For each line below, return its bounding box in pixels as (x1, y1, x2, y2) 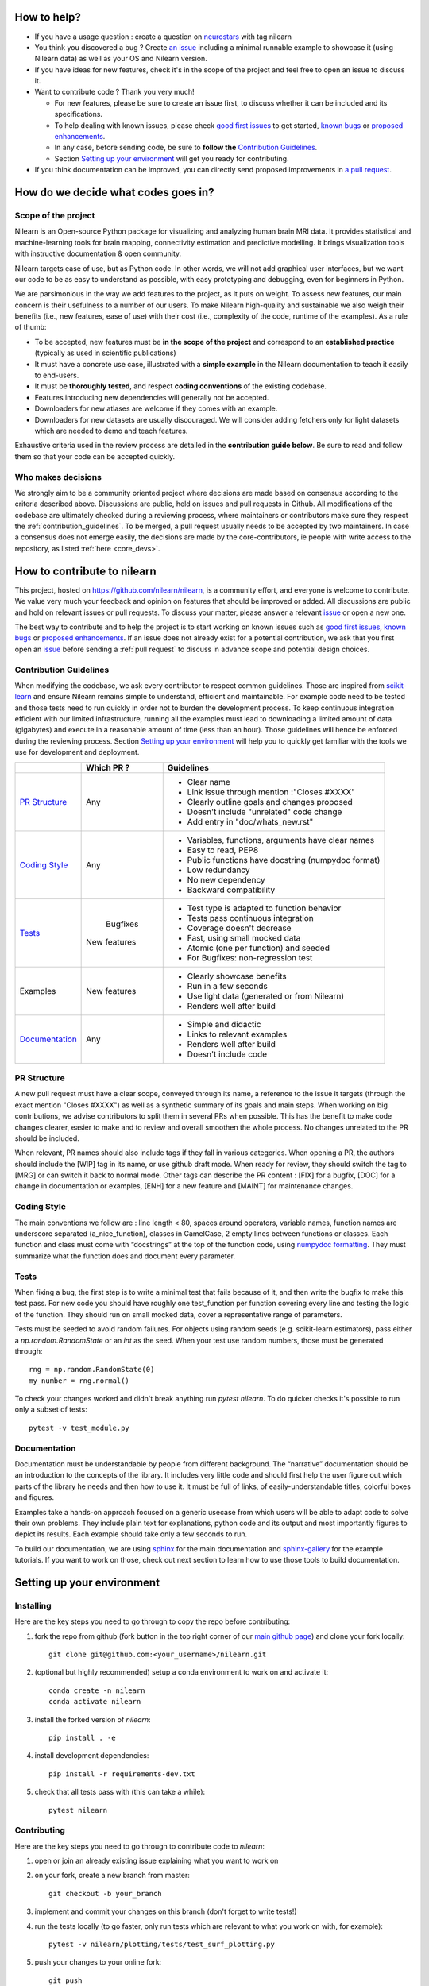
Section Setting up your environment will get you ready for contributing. (54, 153, 289, 163)
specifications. (54, 110, 103, 119)
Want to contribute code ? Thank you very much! (34, 87, 195, 97)
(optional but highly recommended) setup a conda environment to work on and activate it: (34, 1667, 329, 1677)
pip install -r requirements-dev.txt (48, 1769, 196, 1779)
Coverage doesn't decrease (187, 922, 292, 933)
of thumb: (14, 323, 47, 332)
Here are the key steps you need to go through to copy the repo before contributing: (14, 1617, 291, 1626)
